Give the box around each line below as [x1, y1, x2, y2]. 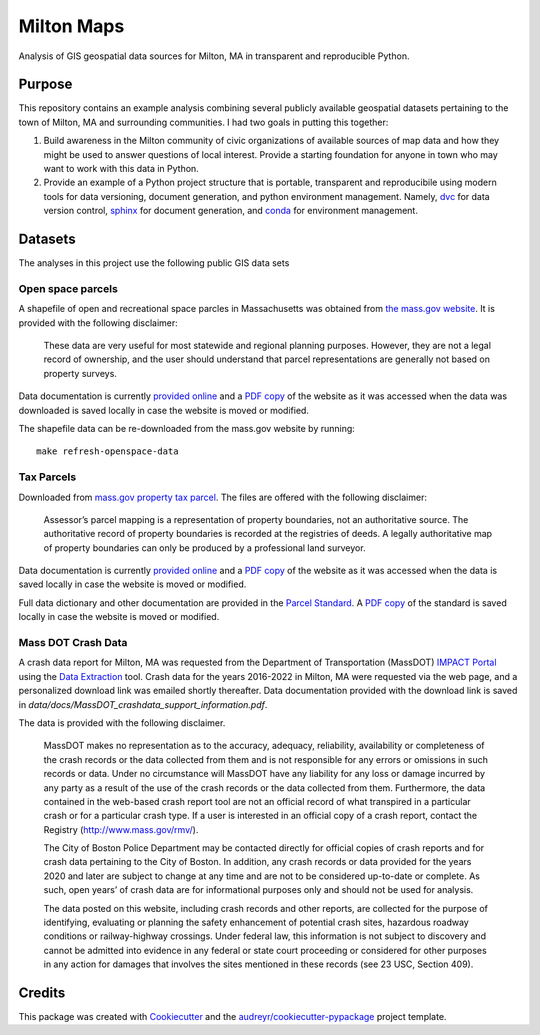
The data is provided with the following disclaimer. [18, 716, 226, 729]
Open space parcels [18, 281, 119, 295]
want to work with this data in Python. [43, 163, 199, 175]
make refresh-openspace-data [36, 446, 179, 457]
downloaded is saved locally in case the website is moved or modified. [18, 404, 310, 416]
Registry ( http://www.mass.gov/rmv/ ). [43, 823, 199, 835]
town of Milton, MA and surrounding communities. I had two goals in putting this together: [18, 116, 389, 128]
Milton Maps [18, 15, 125, 37]
